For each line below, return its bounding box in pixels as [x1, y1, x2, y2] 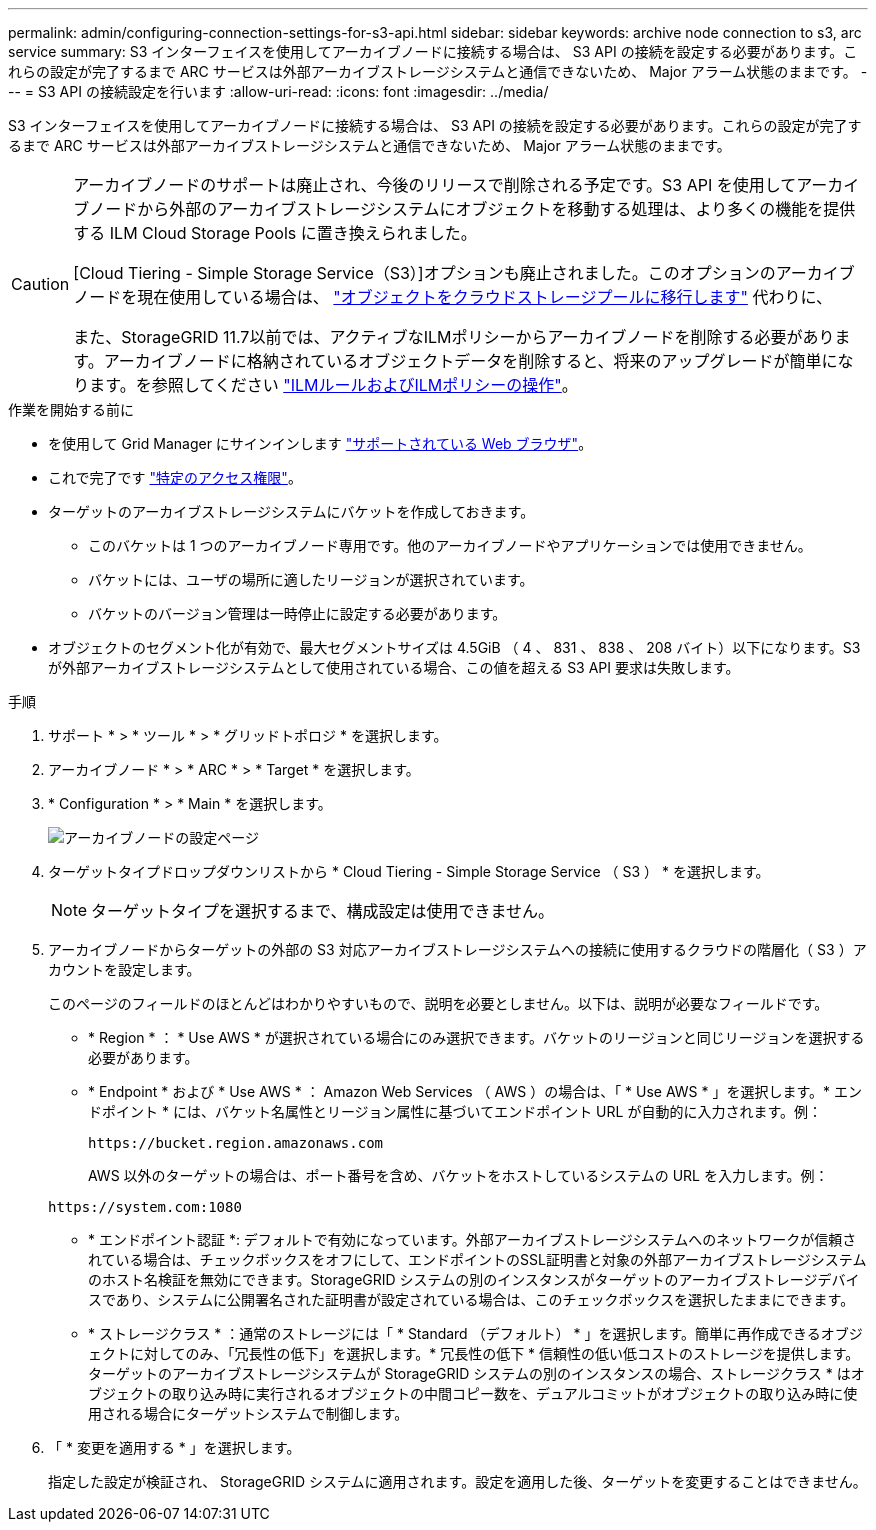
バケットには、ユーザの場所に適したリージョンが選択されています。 [88, 571, 534, 588]
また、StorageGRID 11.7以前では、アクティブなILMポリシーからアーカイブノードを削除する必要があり [73, 327, 835, 347]
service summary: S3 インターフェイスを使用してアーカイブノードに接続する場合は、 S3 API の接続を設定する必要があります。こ [8, 43, 858, 60]
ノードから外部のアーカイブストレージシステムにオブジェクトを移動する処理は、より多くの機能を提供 [89, 199, 856, 219]
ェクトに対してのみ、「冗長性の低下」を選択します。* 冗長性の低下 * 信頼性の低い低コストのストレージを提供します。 [88, 1345, 860, 1362]
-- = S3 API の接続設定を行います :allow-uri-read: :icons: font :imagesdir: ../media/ [8, 83, 549, 100]
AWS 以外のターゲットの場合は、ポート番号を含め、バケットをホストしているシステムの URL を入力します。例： [88, 1167, 829, 1184]
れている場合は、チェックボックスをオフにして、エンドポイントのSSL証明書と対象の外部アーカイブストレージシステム [88, 1251, 867, 1268]
